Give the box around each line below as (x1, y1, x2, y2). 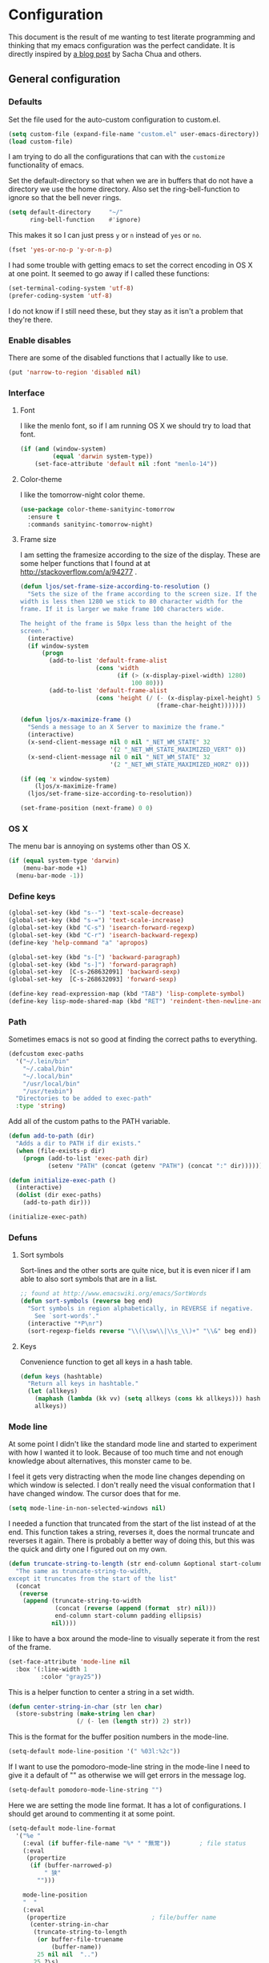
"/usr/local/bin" (22, 1079, 81, 1088)
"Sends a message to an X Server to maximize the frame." (27, 723, 225, 732)
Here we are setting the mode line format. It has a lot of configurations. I (8, 1800, 247, 1810)
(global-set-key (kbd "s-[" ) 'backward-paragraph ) (8, 953, 181, 961)
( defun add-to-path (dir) (8, 1132, 94, 1140)
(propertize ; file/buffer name (26, 1913, 217, 1921)
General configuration (8, 72, 121, 86)
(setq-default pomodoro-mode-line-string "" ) (8, 1786, 163, 1794)
